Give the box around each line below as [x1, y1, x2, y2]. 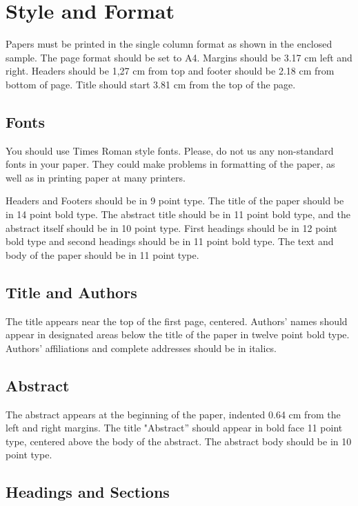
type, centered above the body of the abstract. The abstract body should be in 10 [6, 434, 352, 448]
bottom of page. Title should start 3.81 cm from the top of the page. [6, 77, 296, 91]
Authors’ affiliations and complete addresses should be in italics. [6, 340, 277, 355]
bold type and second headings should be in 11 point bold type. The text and [6, 234, 334, 249]
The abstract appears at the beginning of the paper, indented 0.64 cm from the [6, 407, 341, 421]
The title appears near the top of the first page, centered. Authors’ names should [6, 313, 348, 328]
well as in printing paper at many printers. [6, 170, 186, 184]
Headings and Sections [6, 481, 170, 503]
